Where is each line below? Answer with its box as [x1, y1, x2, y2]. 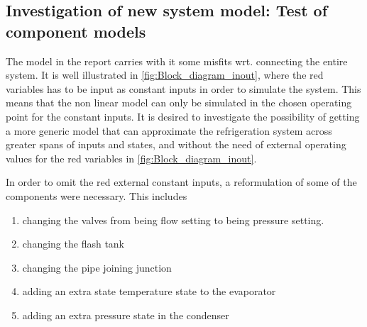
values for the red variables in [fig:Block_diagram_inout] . [6, 150, 257, 165]
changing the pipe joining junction [22, 260, 172, 275]
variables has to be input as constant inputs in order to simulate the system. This [6, 81, 361, 96]
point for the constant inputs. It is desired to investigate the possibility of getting [6, 109, 360, 123]
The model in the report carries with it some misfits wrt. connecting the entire [6, 53, 348, 68]
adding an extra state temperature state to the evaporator [22, 284, 276, 299]
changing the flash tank [22, 236, 125, 251]
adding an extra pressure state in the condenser [22, 307, 229, 322]
